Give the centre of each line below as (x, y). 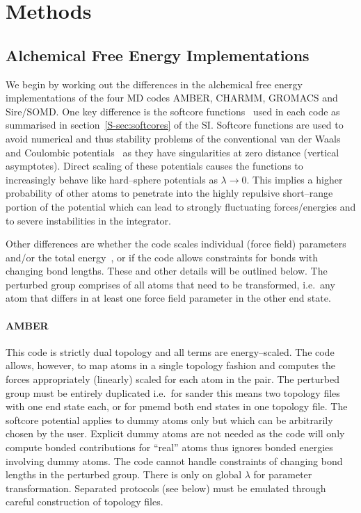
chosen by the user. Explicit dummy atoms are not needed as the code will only (175, 433)
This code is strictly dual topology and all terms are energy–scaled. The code (170, 351)
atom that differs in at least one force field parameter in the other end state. (168, 298)
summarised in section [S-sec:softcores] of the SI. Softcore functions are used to (175, 125)
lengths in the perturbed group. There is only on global (124, 474)
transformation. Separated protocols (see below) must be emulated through (166, 488)
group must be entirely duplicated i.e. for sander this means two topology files (173, 392)
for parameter (283, 474)
